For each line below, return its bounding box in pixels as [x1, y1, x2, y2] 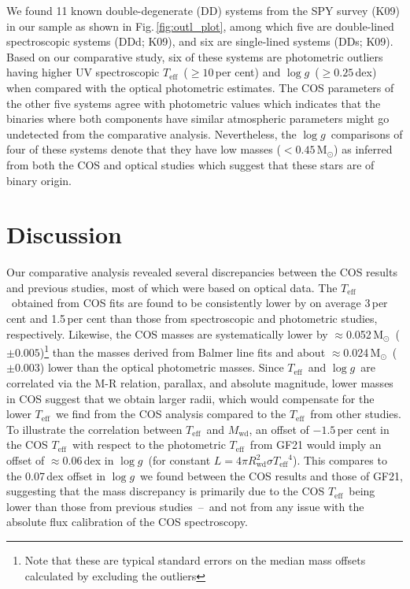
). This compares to [293, 452, 387, 469]
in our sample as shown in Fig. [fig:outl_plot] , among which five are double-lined [6, 17, 394, 34]
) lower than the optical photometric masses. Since [39, 359, 284, 376]
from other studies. [310, 406, 401, 422]
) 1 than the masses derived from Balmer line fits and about [39, 342, 326, 360]
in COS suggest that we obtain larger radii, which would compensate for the [6, 390, 375, 406]
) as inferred [334, 141, 393, 157]
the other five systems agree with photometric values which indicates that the [6, 94, 381, 111]
